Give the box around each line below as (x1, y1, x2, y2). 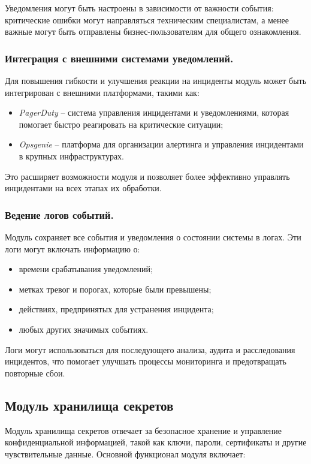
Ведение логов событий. (5, 207, 114, 222)
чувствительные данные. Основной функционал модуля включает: (5, 447, 246, 460)
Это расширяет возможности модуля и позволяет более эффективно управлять (5, 170, 290, 182)
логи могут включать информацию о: (5, 242, 140, 255)
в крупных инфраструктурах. (19, 149, 124, 162)
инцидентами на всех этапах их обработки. (5, 182, 162, 194)
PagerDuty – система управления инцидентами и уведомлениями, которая (19, 106, 289, 119)
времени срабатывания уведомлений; (19, 263, 153, 275)
